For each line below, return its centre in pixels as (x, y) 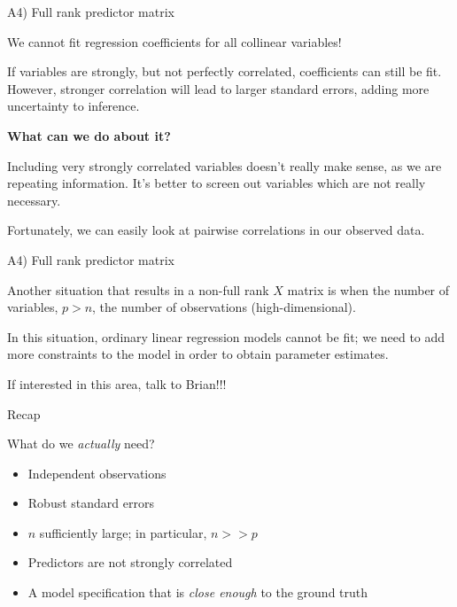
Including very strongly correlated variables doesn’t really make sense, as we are (225, 165)
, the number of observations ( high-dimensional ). (224, 307)
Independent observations (97, 473)
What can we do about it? (89, 135)
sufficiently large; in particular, (123, 532)
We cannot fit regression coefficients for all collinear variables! (174, 41)
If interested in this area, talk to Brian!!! (117, 383)
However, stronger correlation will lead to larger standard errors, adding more (218, 88)
